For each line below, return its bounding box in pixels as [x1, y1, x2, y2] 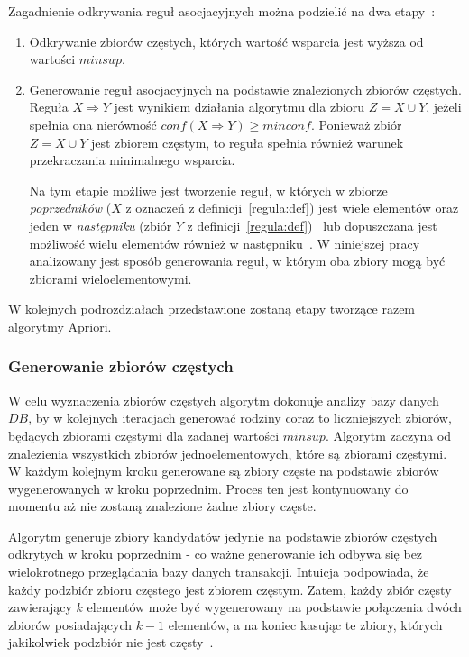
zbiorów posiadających [8, 615, 133, 634]
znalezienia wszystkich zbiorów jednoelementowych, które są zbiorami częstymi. [8, 443, 447, 462]
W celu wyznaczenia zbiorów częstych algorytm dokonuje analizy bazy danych [8, 390, 439, 409]
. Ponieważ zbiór [310, 114, 402, 133]
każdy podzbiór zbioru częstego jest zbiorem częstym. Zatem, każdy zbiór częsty [8, 579, 452, 598]
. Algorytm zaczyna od [325, 425, 452, 444]
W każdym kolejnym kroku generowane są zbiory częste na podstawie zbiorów [8, 461, 439, 480]
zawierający [8, 598, 72, 616]
